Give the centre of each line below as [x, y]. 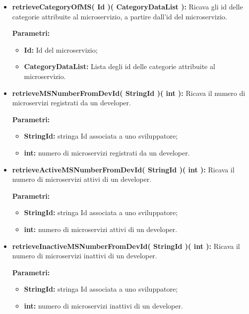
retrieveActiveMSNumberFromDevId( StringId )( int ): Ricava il [123, 169]
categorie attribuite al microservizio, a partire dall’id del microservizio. [120, 16]
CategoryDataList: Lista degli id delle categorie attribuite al [120, 66]
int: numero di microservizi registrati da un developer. [107, 152]
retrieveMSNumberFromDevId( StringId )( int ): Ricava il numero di [129, 93]
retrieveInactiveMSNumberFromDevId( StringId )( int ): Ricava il [126, 246]
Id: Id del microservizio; [61, 49]
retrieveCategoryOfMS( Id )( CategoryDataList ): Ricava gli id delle [127, 6]
